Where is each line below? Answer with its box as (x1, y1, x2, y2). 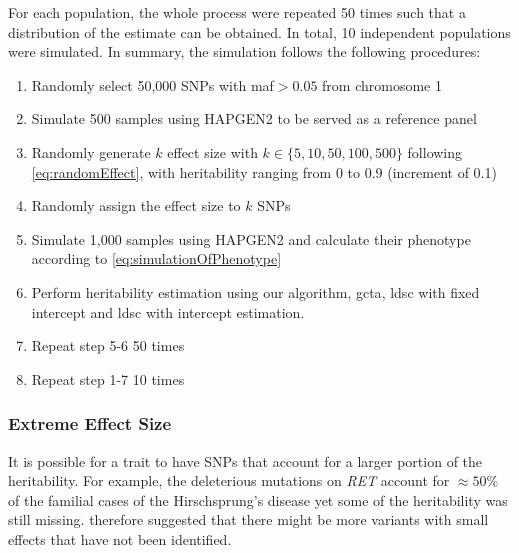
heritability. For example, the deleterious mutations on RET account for (8, 470, 450, 491)
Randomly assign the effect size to (31, 195, 241, 216)
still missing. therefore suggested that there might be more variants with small (8, 509, 489, 530)
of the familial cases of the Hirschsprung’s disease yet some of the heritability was (8, 489, 508, 510)
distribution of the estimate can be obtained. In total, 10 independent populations (8, 21, 511, 42)
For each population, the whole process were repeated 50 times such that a (8, 2, 466, 22)
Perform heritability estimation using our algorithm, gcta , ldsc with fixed (31, 281, 480, 302)
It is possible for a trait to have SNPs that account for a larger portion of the (8, 450, 483, 471)
